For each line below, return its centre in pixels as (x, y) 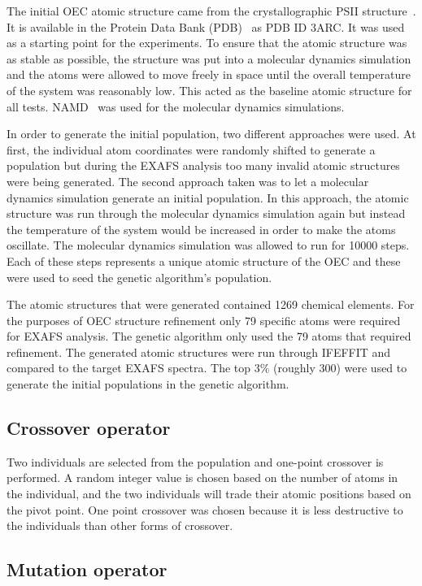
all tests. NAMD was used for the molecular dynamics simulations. (176, 106)
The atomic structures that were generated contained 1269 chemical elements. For (211, 304)
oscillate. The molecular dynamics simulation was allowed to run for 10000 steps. (208, 245)
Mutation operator (87, 569)
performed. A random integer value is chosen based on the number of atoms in (202, 477)
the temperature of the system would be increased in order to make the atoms (201, 229)
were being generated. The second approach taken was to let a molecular (188, 181)
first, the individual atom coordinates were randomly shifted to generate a (191, 149)
